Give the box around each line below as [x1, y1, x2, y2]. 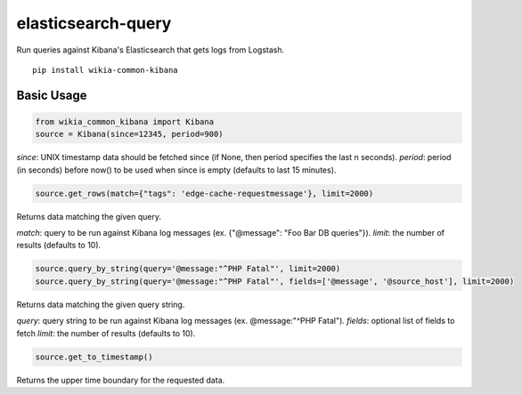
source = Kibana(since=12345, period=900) [35, 129, 224, 140]
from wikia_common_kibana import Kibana [35, 117, 214, 126]
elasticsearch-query [16, 13, 172, 33]
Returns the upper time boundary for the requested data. [16, 375, 225, 385]
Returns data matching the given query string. [16, 299, 185, 310]
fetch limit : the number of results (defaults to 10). [16, 327, 196, 338]
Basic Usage [16, 87, 87, 102]
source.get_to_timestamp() [35, 351, 153, 362]
